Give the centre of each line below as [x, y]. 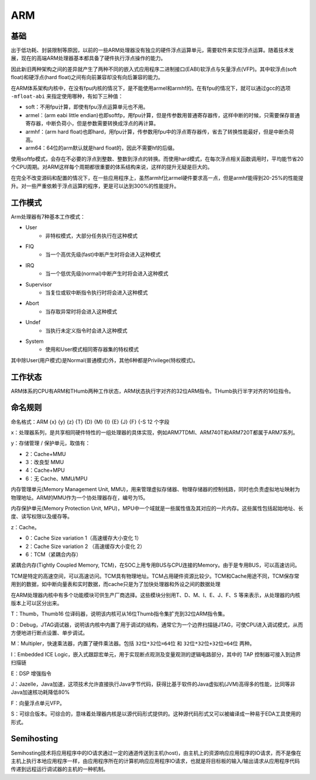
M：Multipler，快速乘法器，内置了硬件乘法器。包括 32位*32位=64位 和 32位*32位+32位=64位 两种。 [133, 643]
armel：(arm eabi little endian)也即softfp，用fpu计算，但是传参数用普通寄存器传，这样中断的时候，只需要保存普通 [163, 115]
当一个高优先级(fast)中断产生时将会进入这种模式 [103, 254]
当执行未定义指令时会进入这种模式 [86, 331]
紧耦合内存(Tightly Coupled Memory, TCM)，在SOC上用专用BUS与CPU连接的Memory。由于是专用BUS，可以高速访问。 [156, 565]
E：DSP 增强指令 [31, 673]
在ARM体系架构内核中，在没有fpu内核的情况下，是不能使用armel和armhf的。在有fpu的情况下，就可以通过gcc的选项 [151, 88]
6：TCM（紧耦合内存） [54, 554]
